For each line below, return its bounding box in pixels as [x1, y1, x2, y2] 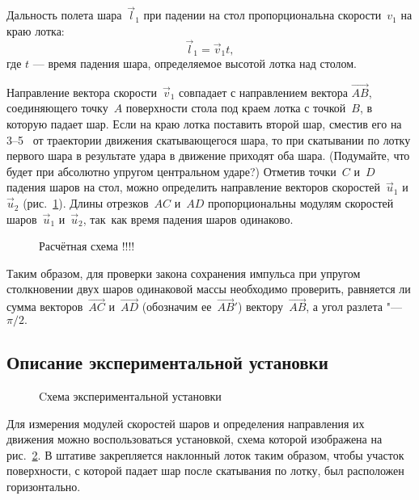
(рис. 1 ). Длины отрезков [23, 195, 149, 212]
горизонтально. [6, 478, 81, 494]
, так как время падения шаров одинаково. [83, 210, 294, 227]
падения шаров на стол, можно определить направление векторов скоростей [6, 179, 381, 195]
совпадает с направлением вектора [179, 83, 348, 100]
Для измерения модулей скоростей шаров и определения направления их [6, 414, 365, 431]
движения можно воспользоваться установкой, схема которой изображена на [6, 431, 383, 447]
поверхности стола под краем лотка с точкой [125, 99, 346, 116]
